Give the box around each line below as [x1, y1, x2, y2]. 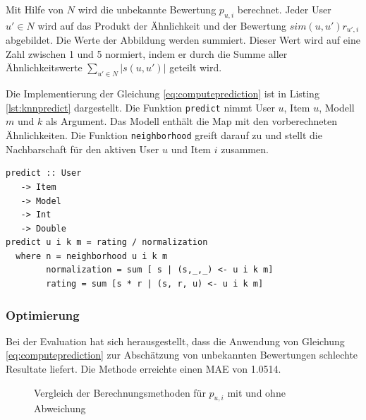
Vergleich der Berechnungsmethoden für [34, 385, 206, 400]
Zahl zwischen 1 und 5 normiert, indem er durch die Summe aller [6, 46, 288, 61]
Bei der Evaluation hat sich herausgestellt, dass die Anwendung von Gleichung [6, 333, 345, 348]
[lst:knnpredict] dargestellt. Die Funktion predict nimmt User [6, 100, 275, 114]
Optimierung [6, 306, 80, 323]
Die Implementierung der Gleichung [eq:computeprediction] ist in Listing [6, 86, 319, 101]
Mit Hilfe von [6, 2, 64, 16]
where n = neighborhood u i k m [16, 251, 168, 261]
